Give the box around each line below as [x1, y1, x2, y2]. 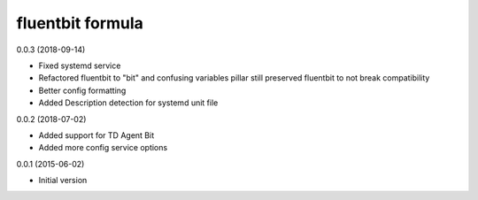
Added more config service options [38, 142, 168, 153]
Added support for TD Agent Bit [38, 129, 155, 141]
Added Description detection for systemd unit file [38, 97, 219, 108]
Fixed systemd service [38, 60, 121, 71]
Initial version [38, 175, 88, 186]
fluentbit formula [16, 13, 143, 33]
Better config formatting [38, 85, 127, 96]
